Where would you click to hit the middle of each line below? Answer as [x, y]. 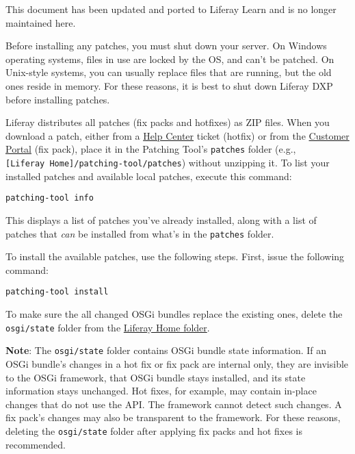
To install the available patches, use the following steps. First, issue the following [175, 256]
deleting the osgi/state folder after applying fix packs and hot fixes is [154, 430]
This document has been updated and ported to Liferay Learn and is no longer [171, 9]
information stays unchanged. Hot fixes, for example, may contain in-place [161, 391]
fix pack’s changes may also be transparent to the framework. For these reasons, [173, 417]
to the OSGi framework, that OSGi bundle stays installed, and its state [156, 377]
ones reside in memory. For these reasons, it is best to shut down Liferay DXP [169, 85]
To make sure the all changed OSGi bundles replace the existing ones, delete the [174, 314]
